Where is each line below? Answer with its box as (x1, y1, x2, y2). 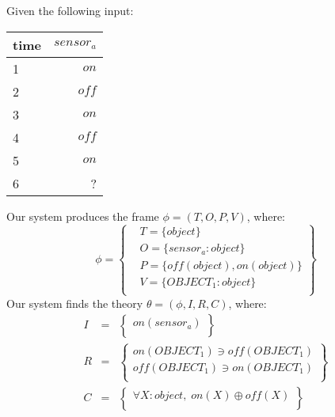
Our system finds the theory (6, 294, 143, 311)
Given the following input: (6, 2, 134, 18)
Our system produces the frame (6, 207, 159, 224)
